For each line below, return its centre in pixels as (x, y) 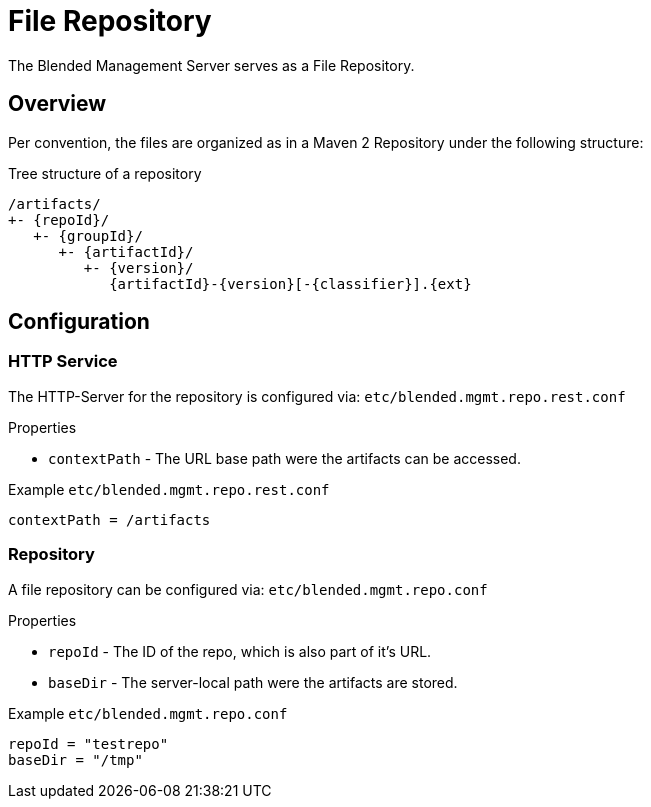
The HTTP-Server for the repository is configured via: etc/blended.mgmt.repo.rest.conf (317, 396)
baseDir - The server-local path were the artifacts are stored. (253, 682)
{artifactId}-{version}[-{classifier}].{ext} (290, 283)
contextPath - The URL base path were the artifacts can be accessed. (284, 458)
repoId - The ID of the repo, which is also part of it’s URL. (240, 651)
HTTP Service (63, 361)
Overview (57, 104)
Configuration (79, 322)
